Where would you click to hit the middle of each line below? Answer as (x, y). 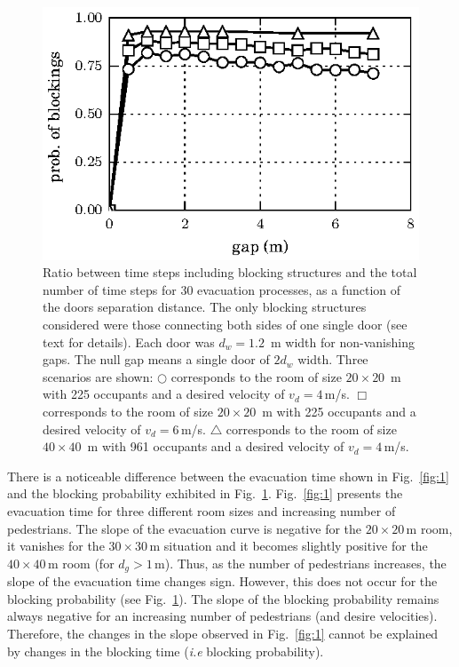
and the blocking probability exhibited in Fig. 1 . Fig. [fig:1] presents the (205, 493)
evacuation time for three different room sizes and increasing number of (202, 510)
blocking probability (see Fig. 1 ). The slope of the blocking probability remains (223, 598)
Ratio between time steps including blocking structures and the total (230, 272)
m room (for (81, 563)
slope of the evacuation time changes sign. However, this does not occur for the (222, 581)
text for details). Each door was (129, 341)
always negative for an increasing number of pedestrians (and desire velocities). (222, 616)
